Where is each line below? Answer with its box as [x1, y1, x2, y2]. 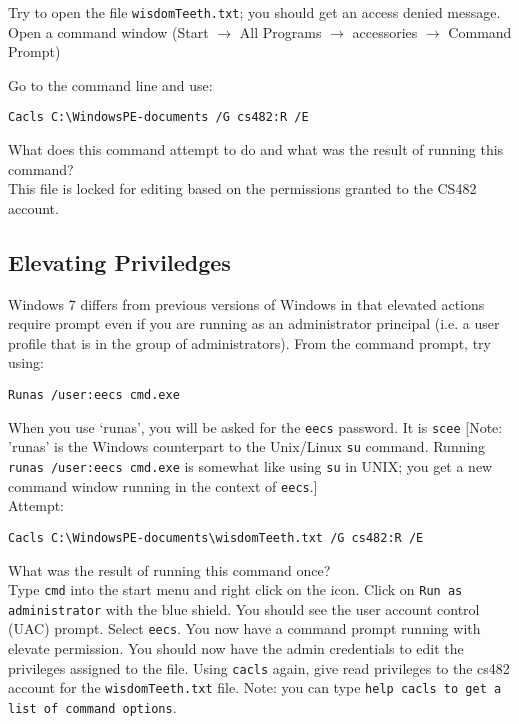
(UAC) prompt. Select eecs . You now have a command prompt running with [8, 618, 481, 639]
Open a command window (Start [8, 21, 209, 42]
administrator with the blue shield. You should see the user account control [8, 598, 480, 619]
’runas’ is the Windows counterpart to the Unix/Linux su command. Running [8, 436, 486, 457]
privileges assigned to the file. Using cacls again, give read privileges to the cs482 [8, 657, 510, 678]
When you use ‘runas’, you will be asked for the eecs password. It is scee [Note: [8, 416, 503, 437]
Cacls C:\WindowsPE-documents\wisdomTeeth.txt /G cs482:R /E [8, 530, 424, 545]
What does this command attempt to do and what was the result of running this [8, 139, 504, 160]
